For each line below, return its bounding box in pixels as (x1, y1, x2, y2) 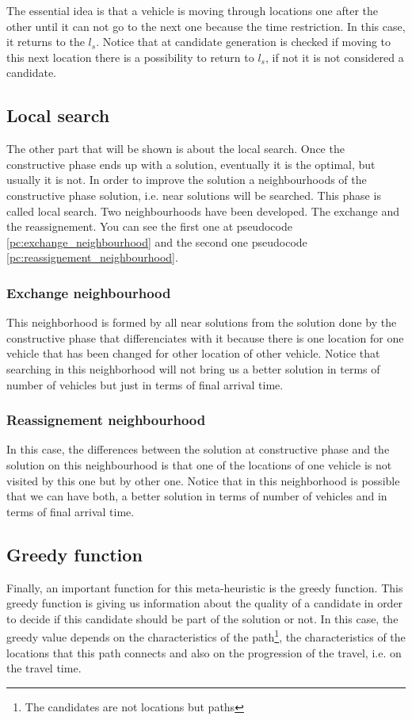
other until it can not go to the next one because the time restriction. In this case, (6, 17, 406, 34)
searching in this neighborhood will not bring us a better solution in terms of (6, 360, 380, 377)
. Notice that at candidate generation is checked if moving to (96, 33, 391, 50)
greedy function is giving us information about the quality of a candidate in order (6, 595, 403, 611)
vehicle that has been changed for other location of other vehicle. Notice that (6, 345, 380, 362)
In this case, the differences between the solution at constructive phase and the (6, 441, 390, 458)
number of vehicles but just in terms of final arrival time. (6, 376, 284, 393)
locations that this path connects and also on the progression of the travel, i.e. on (6, 644, 402, 661)
